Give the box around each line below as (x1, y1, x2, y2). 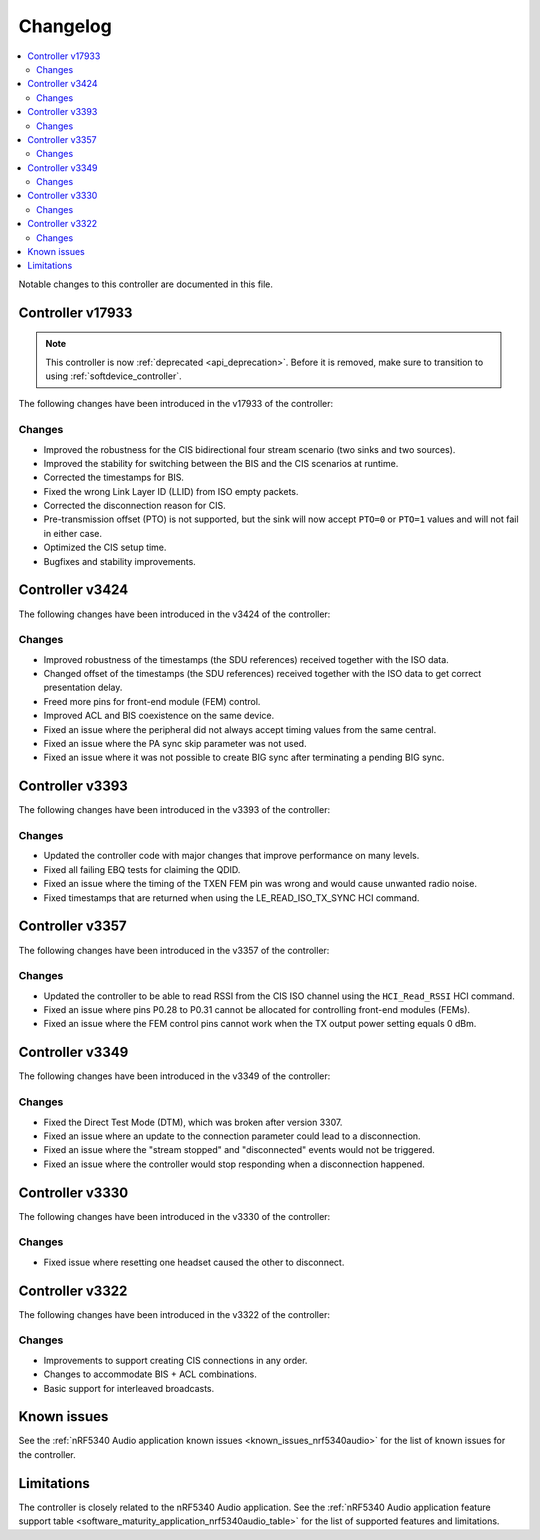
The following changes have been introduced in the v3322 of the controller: (18, 1308, 330, 1320)
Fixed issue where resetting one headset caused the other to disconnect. (43, 1256, 345, 1268)
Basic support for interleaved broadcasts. (43, 1382, 215, 1394)
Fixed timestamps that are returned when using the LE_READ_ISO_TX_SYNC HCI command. (43, 891, 420, 904)
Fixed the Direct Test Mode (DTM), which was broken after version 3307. (43, 1116, 343, 1128)
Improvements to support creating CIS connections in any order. (43, 1354, 308, 1366)
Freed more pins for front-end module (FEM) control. (43, 695, 261, 707)
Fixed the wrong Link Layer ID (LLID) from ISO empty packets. (43, 485, 299, 497)
